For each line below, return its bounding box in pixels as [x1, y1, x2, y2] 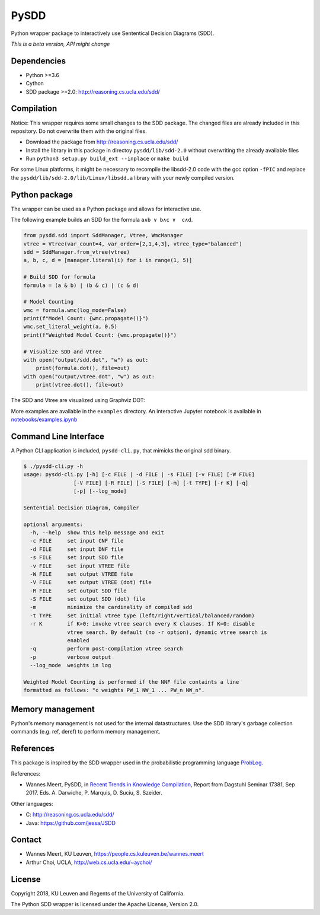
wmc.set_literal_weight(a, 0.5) [23, 323, 118, 330]
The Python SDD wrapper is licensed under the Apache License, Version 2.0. [11, 901, 199, 908]
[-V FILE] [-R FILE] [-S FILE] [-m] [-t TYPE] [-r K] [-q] [73, 479, 249, 486]
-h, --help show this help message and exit [30, 529, 164, 536]
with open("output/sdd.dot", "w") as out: [23, 356, 149, 364]
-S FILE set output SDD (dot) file [30, 596, 146, 602]
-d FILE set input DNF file [30, 546, 124, 553]
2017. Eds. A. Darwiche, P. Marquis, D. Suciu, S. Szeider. [25, 789, 162, 796]
